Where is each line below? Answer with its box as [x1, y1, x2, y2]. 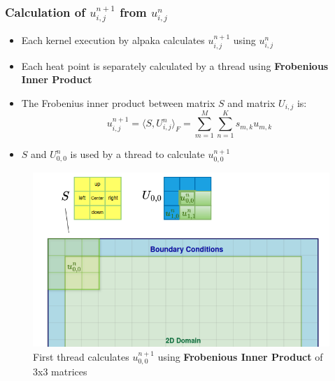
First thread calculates [33, 349, 129, 364]
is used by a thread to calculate [70, 147, 205, 161]
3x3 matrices [33, 364, 87, 378]
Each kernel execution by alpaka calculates [21, 33, 205, 48]
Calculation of [5, 3, 85, 20]
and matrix [227, 95, 276, 110]
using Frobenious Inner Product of [157, 349, 323, 364]
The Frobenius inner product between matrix [21, 95, 215, 110]
